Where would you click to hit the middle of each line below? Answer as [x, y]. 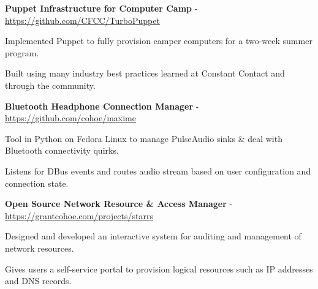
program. [22, 52]
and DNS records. [38, 281]
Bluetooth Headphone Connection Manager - [102, 106]
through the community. [50, 85]
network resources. [40, 248]
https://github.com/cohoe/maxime [70, 118]
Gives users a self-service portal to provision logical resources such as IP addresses [159, 268]
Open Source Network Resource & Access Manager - [119, 204]
